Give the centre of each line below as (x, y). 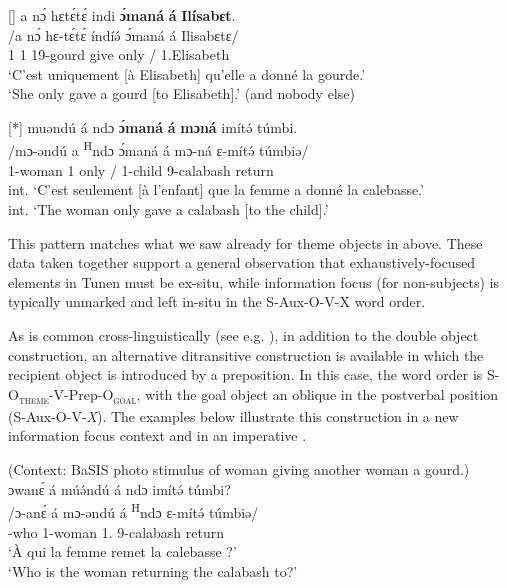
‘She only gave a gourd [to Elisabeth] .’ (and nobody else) (181, 93)
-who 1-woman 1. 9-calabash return (116, 531)
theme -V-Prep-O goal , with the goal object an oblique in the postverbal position (258, 395)
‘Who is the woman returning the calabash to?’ (153, 570)
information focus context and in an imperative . (157, 435)
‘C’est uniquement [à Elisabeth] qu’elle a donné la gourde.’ (187, 73)
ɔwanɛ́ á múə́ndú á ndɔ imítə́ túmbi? (119, 488)
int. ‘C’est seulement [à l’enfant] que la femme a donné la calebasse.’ (216, 189)
